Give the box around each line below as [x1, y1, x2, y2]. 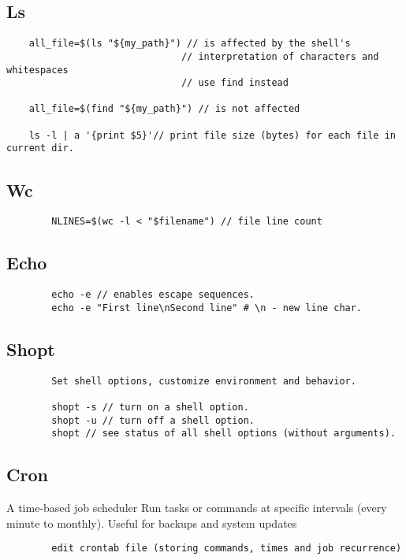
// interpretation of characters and [181, 50, 379, 62]
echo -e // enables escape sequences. [51, 289, 255, 301]
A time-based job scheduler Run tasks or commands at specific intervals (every [6, 499, 387, 516]
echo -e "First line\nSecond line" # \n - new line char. [51, 302, 363, 313]
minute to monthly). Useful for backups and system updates [6, 514, 297, 531]
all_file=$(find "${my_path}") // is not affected [28, 103, 300, 115]
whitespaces [6, 64, 69, 76]
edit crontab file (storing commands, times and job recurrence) [51, 543, 402, 554]
